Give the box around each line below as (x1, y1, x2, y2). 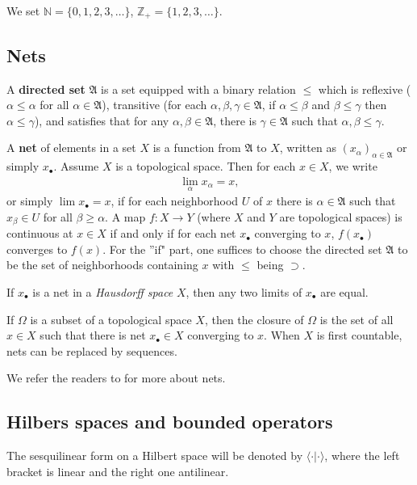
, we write (328, 158, 377, 175)
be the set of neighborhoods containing (6, 256, 198, 273)
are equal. (320, 283, 369, 300)
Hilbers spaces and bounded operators (6, 409, 333, 434)
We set (6, 2, 40, 19)
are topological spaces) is (279, 208, 402, 225)
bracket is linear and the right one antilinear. (6, 462, 229, 479)
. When (264, 327, 300, 344)
